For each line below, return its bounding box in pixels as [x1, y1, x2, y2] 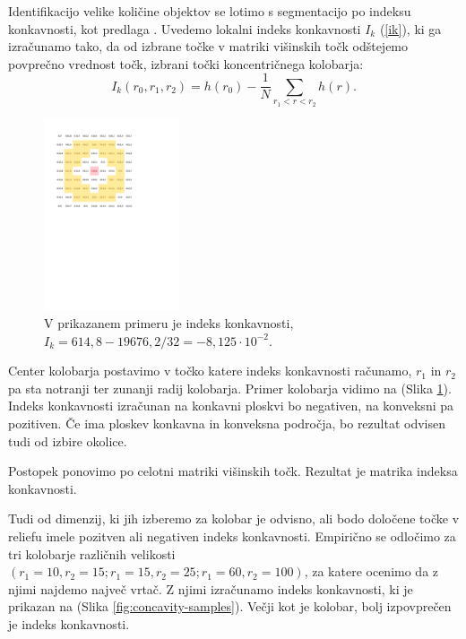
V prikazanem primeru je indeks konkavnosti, [44, 314, 294, 332]
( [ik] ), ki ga [379, 19, 442, 38]
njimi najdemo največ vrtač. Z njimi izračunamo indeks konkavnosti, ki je [8, 579, 413, 598]
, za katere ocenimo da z [304, 562, 439, 581]
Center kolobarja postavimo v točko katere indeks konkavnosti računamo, [8, 361, 412, 380]
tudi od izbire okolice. [8, 431, 127, 450]
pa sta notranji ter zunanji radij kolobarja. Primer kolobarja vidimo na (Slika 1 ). [8, 378, 452, 397]
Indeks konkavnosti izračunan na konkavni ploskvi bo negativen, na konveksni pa [8, 396, 454, 415]
